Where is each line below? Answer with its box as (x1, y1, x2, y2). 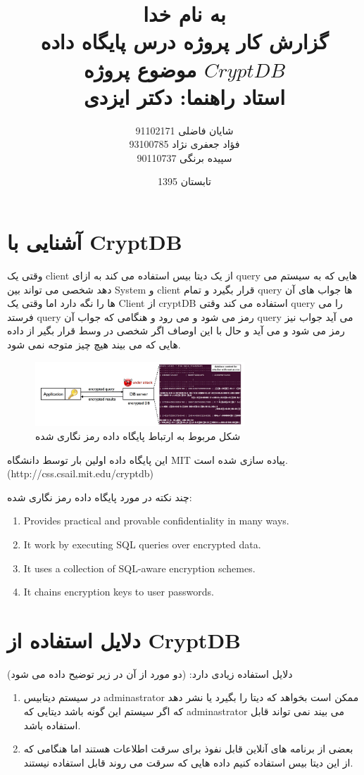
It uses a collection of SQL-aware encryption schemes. (23, 560, 256, 575)
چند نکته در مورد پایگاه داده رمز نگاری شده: (7, 489, 192, 504)
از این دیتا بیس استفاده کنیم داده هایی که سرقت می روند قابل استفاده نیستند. (23, 755, 353, 769)
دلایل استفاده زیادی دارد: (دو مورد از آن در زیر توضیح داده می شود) (7, 666, 293, 681)
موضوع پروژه (84, 54, 197, 83)
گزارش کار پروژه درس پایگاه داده (40, 27, 329, 56)
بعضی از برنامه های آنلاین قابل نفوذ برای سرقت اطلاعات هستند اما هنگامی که (23, 741, 353, 756)
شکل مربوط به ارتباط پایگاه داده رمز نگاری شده (35, 428, 241, 443)
